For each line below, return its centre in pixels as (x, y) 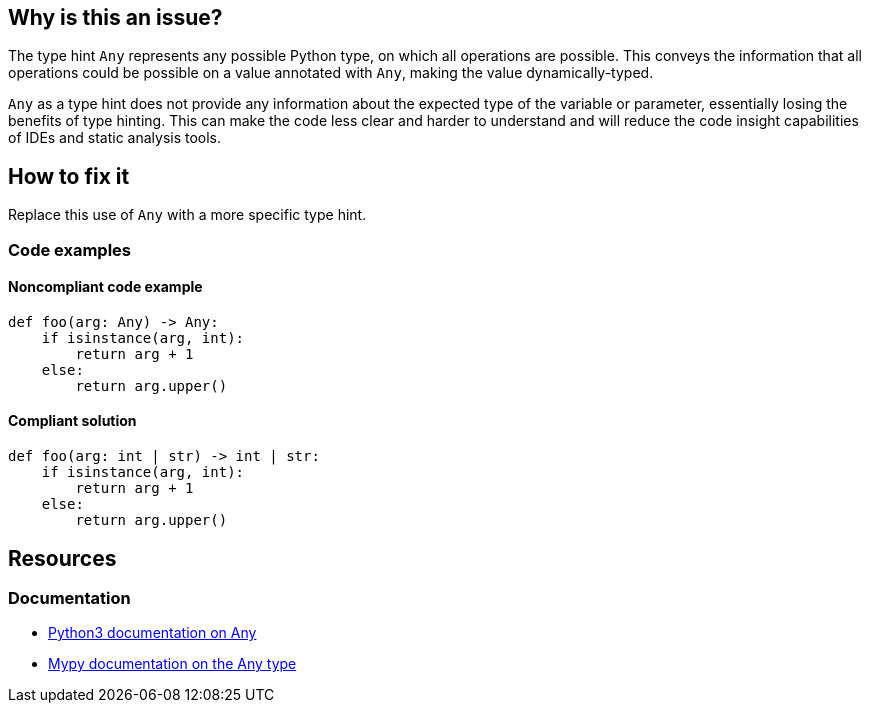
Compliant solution (72, 421)
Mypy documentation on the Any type (172, 664)
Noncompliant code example (105, 287)
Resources (62, 558)
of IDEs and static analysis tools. (115, 138)
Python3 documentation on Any (152, 633)
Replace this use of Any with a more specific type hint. (187, 215)
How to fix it (69, 176)
